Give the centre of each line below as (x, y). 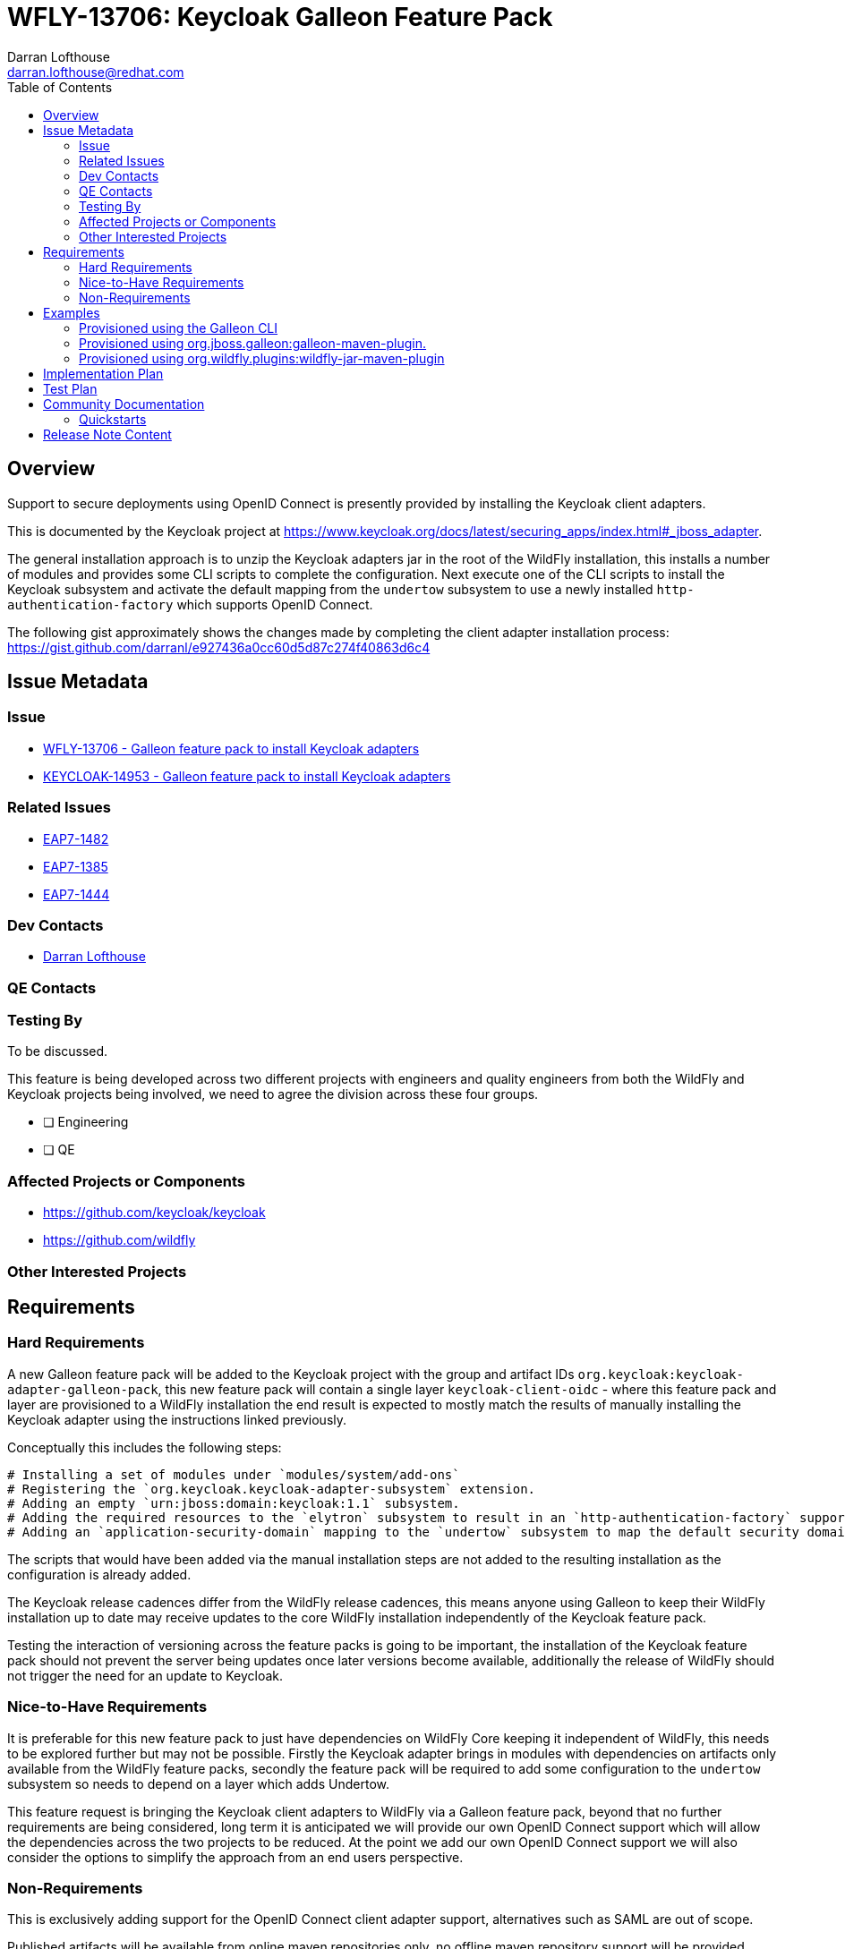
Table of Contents (60, 87)
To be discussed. (58, 1051)
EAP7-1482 (76, 838)
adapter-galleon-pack (83, 1389)
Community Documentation (124, 404)
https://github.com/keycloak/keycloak (154, 1213)
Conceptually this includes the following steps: (145, 1447)
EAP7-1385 (76, 866)
